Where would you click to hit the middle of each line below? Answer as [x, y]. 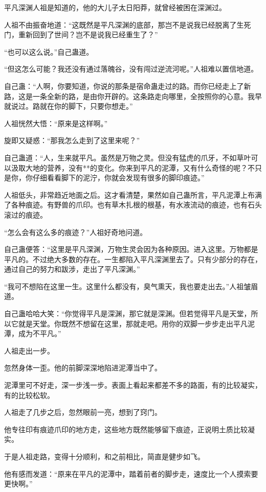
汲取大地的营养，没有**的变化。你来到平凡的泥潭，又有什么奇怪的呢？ [129, 167]
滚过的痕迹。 [26, 214]
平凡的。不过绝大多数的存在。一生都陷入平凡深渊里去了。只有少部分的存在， [133, 259]
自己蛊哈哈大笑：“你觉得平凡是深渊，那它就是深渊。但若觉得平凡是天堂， [128, 313]
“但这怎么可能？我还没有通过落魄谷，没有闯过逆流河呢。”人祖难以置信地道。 [131, 69]
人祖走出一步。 [29, 350]
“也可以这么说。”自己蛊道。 [49, 51]
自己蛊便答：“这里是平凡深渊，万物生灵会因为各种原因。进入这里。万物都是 [131, 249]
